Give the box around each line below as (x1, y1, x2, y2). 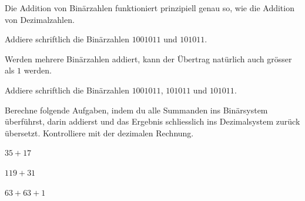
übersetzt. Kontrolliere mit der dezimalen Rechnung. (5, 126, 194, 139)
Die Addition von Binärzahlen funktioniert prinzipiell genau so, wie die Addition (5, 2, 294, 14)
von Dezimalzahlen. (5, 13, 75, 25)
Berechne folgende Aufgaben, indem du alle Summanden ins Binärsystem (5, 103, 268, 116)
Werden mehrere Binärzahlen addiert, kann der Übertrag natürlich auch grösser (5, 52, 292, 65)
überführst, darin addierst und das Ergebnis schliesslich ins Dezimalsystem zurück (5, 115, 300, 128)
